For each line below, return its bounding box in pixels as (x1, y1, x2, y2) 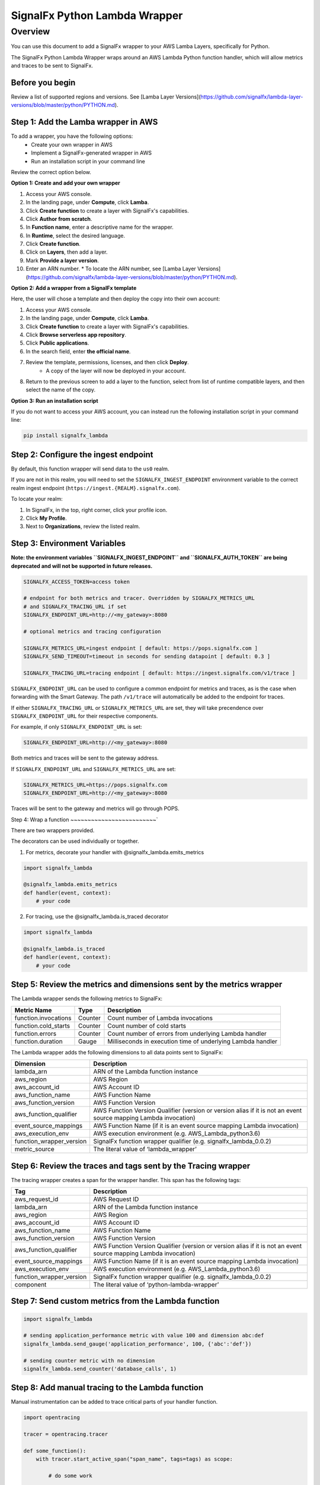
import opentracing (23, 1414, 80, 1421)
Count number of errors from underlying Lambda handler (107, 1029, 267, 1038)
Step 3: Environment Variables (11, 538, 126, 549)
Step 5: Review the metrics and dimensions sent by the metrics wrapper (11, 980, 283, 990)
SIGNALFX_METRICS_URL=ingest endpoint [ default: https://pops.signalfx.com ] (23, 644, 258, 652)
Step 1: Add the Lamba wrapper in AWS (11, 117, 158, 127)
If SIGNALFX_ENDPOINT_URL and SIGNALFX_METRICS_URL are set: (11, 765, 176, 772)
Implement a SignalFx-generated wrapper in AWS (31, 149, 152, 157)
